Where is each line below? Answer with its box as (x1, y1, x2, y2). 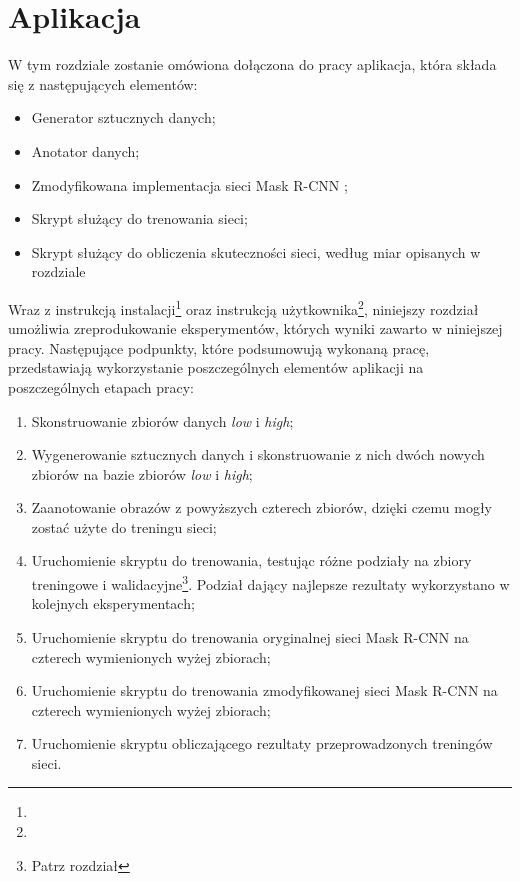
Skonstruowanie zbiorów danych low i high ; (31, 410, 294, 431)
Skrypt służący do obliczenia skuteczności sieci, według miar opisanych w (31, 241, 481, 262)
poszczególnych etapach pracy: (8, 376, 194, 397)
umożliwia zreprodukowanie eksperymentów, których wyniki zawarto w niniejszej (8, 318, 503, 339)
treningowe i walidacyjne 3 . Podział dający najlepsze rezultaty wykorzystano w (31, 571, 510, 594)
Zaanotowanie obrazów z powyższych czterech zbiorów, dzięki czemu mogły (31, 497, 492, 518)
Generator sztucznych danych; (31, 107, 216, 128)
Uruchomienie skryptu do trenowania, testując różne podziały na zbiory (31, 550, 472, 571)
